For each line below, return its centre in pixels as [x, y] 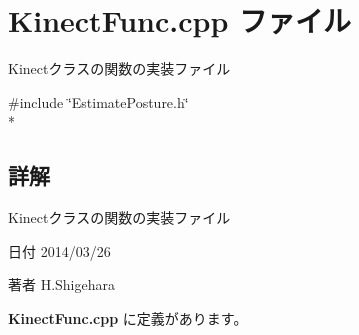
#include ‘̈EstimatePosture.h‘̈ [98, 101]
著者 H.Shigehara [62, 284]
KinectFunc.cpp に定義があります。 [128, 317]
